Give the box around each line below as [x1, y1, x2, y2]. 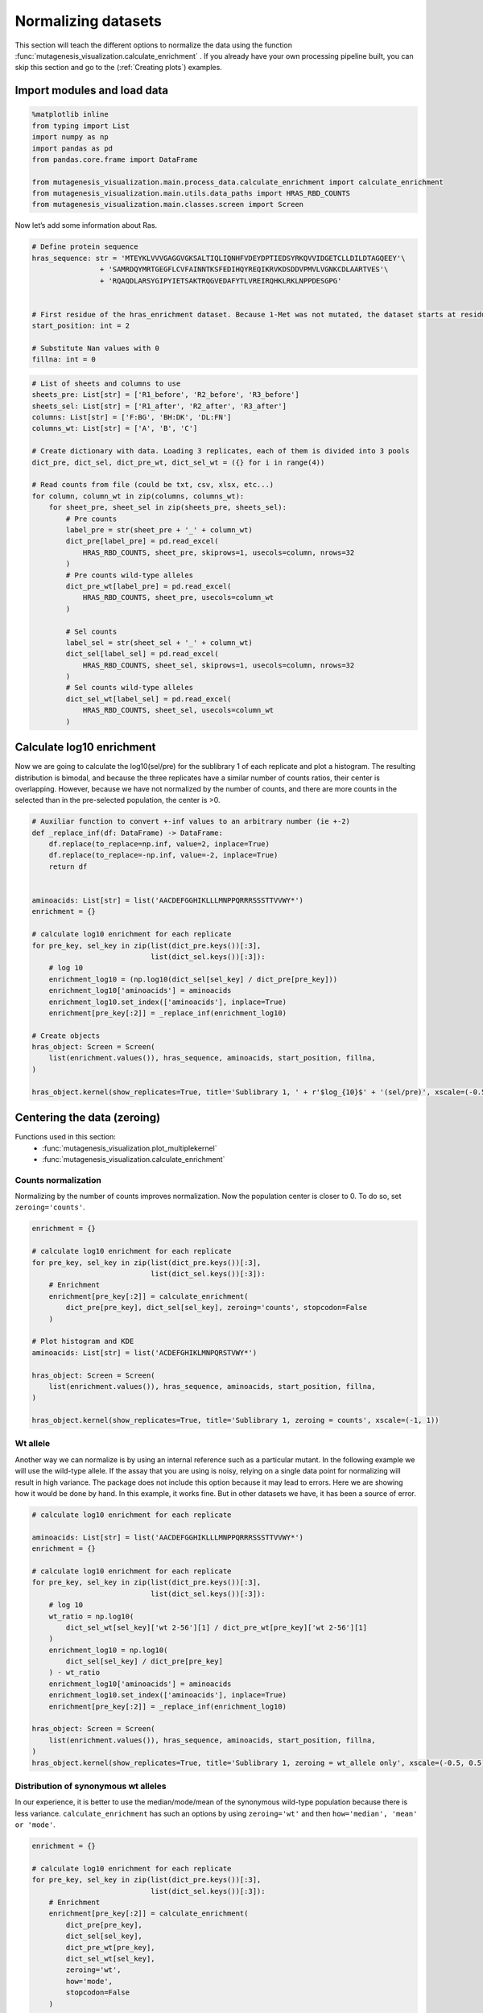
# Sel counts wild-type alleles [65, 683, 193, 692]
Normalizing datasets [14, 12, 163, 30]
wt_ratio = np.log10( [48, 1611, 134, 1621]
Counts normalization [14, 1174, 102, 1185]
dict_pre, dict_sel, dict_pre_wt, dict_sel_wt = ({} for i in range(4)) [31, 457, 325, 467]
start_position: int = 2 [31, 321, 130, 330]
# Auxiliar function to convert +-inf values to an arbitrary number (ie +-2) [31, 817, 350, 826]
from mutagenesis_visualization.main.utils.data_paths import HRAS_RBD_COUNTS [31, 189, 350, 198]
